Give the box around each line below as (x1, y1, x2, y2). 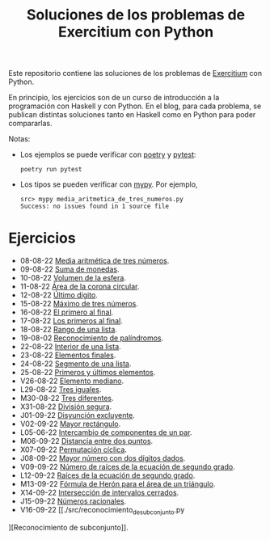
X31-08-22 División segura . (19, 402, 112, 411)
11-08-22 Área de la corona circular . (19, 281, 140, 292)
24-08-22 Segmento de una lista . (19, 359, 132, 369)
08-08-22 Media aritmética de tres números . (19, 256, 170, 266)
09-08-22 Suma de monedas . (19, 264, 120, 274)
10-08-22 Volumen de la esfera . (19, 273, 127, 283)
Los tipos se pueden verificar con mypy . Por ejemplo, (19, 179, 198, 189)
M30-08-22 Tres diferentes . (19, 394, 115, 403)
